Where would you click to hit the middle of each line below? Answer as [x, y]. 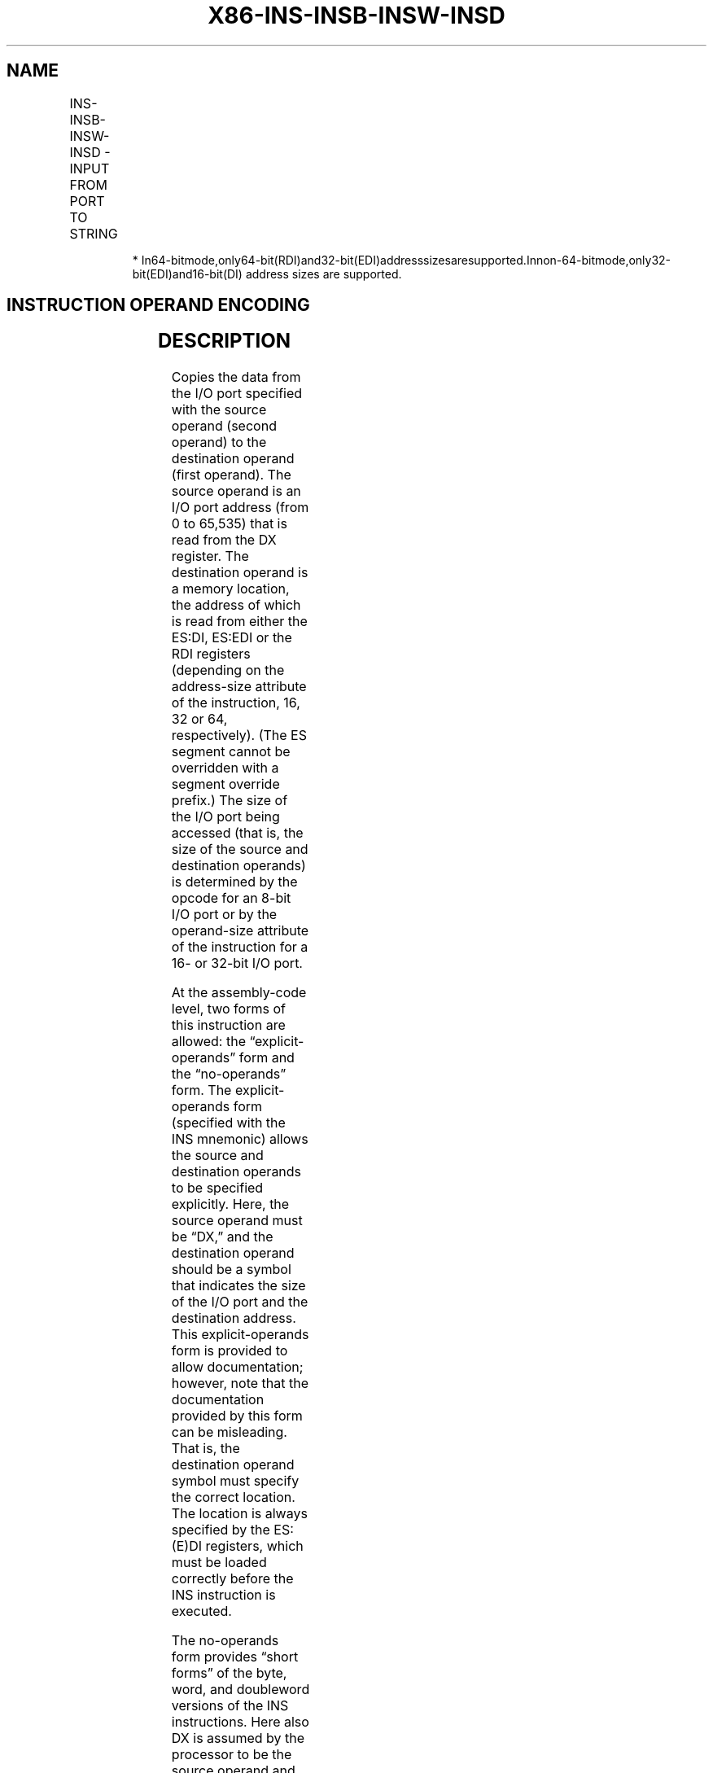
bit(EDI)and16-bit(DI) [187, 274]
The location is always [239, 1514]
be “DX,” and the [222, 1237]
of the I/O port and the [240, 1302]
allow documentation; [237, 1367]
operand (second [224, 426]
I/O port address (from [240, 508]
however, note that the [240, 1383]
